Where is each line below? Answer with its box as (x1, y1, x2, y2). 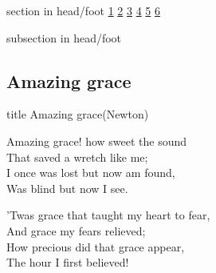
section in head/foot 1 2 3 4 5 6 (6, 2, 161, 18)
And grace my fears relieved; (6, 222, 146, 239)
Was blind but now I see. (6, 179, 128, 196)
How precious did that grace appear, (6, 238, 185, 255)
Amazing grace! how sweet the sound (6, 132, 187, 149)
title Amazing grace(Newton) (6, 106, 149, 122)
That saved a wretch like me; (6, 148, 148, 165)
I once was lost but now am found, (6, 164, 175, 181)
